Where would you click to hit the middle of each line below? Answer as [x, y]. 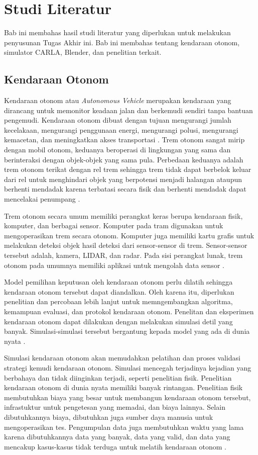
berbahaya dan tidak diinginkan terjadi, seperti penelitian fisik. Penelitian [118, 377]
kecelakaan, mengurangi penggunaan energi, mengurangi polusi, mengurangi [121, 129]
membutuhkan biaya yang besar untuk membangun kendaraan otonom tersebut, [127, 397]
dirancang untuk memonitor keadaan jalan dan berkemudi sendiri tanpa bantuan [128, 110]
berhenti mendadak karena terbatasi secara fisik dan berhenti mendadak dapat [125, 189]
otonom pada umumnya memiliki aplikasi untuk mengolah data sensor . [114, 265]
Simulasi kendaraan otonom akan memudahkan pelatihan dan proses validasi [122, 358]
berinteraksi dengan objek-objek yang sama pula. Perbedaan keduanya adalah [124, 159]
